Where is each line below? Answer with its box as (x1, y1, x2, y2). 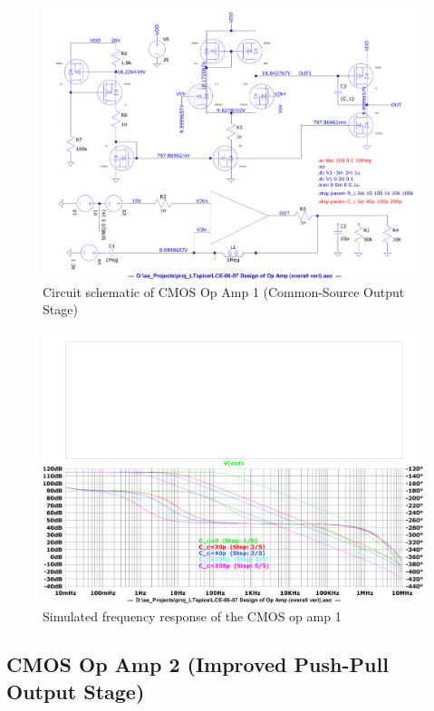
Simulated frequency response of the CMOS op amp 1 (43, 606, 342, 625)
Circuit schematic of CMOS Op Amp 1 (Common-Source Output (43, 282, 405, 301)
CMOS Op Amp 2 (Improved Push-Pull (6, 650, 389, 678)
